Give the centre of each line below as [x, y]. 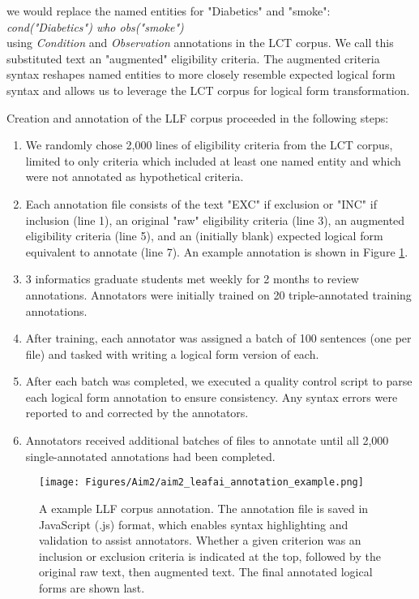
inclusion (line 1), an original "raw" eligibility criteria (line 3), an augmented [215, 220]
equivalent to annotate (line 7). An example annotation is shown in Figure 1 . [217, 251]
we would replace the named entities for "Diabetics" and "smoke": [169, 11]
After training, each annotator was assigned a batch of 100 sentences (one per [218, 338]
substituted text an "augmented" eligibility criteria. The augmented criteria [193, 58]
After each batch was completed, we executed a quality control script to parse [219, 381]
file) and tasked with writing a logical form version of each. [172, 353]
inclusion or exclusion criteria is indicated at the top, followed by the [210, 556]
